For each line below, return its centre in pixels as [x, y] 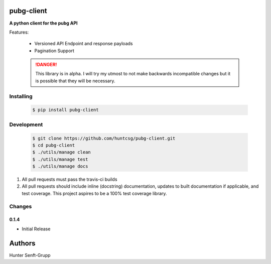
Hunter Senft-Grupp [30, 255]
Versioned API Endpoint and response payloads [84, 44]
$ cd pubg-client [54, 145]
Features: [19, 32]
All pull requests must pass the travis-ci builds [70, 179]
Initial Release [36, 229]
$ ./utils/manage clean [62, 152]
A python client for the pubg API [43, 23]
